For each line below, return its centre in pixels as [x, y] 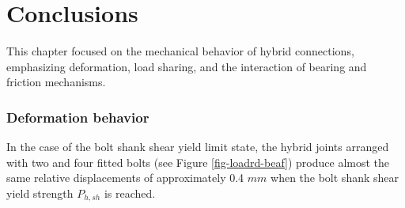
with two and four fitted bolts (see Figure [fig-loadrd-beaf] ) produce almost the [198, 162]
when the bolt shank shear [335, 178]
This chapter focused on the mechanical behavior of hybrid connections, [180, 51]
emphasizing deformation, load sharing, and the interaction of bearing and [187, 66]
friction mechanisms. [56, 82]
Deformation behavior [78, 117]
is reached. [130, 193]
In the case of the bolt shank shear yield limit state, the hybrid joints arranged [198, 147]
